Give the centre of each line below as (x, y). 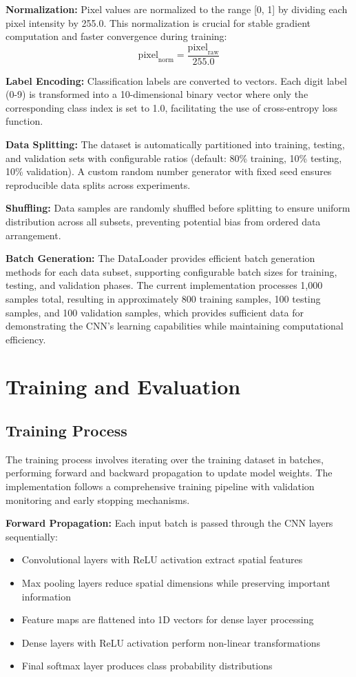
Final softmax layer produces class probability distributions (147, 666)
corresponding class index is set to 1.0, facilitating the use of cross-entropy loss (171, 107)
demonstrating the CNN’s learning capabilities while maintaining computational (175, 326)
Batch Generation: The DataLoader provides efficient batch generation (160, 258)
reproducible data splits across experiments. (98, 184)
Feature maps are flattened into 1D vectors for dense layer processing (168, 619)
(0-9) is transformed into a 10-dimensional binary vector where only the (157, 94)
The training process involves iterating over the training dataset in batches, (165, 459)
